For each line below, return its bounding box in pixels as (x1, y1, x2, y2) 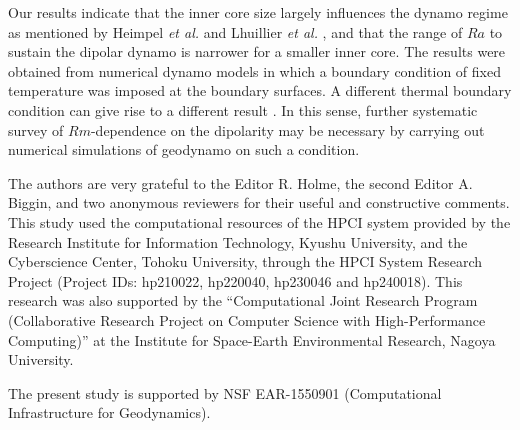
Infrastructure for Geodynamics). (8, 402, 211, 423)
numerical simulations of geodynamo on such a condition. (8, 139, 360, 160)
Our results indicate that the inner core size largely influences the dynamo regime (8, 2, 508, 22)
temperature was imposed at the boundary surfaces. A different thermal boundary (8, 80, 512, 101)
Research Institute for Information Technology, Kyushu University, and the (8, 231, 468, 252)
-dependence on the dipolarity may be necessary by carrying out (90, 119, 485, 140)
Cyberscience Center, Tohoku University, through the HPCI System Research (8, 251, 483, 272)
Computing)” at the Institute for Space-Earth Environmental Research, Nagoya (8, 329, 496, 350)
